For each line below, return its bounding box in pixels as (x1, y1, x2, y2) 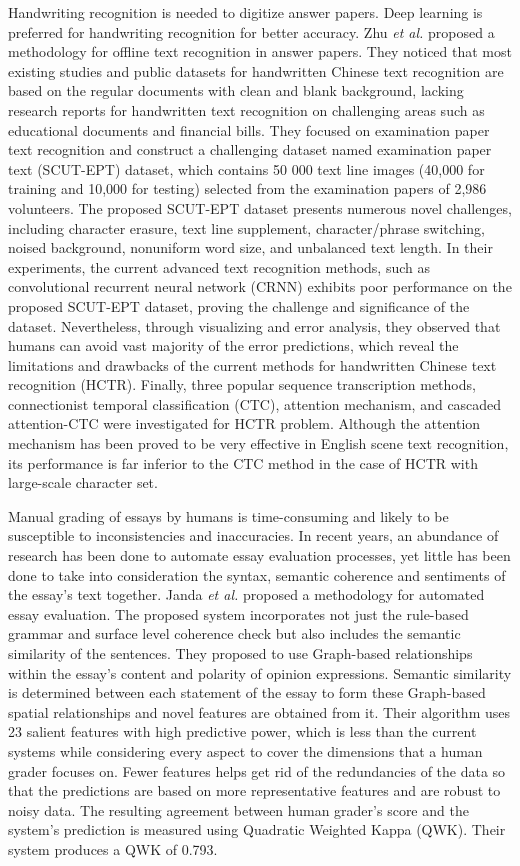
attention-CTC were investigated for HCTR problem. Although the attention (8, 413, 481, 434)
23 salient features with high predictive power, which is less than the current (8, 721, 477, 742)
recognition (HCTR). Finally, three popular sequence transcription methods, (8, 374, 476, 395)
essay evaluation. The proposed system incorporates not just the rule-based (8, 603, 469, 624)
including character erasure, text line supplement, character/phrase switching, (8, 217, 485, 238)
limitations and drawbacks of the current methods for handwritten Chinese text (8, 354, 497, 375)
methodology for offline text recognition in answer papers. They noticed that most (8, 41, 512, 62)
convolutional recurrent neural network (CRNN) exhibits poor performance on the (8, 276, 512, 297)
